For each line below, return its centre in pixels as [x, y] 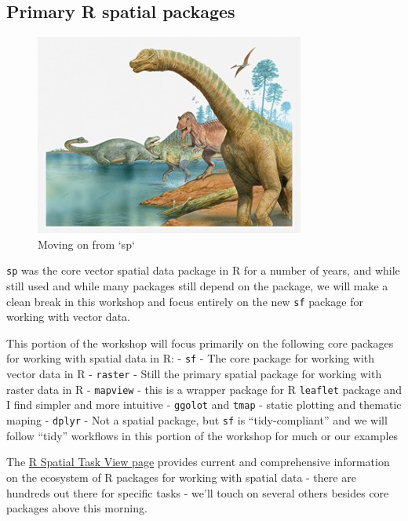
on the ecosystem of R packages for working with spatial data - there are [181, 477]
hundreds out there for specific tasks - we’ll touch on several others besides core [198, 492]
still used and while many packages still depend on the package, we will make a [197, 286]
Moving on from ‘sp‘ [86, 244]
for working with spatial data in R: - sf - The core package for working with [191, 358]
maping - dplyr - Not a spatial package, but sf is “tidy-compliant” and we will [197, 420]
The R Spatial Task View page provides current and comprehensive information [198, 462]
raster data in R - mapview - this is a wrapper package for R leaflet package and [204, 389]
